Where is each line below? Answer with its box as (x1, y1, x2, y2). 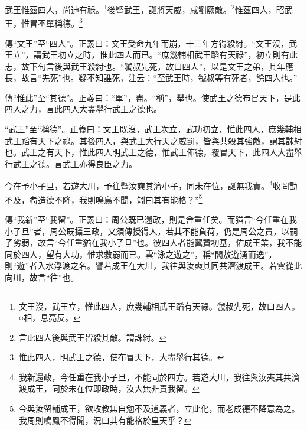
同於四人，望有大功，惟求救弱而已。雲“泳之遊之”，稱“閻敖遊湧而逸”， (5, 247, 277, 260)
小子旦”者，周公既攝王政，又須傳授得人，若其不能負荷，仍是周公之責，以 (5, 224, 290, 237)
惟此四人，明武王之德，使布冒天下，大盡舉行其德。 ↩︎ (18, 351, 224, 363)
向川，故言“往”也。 (5, 271, 79, 283)
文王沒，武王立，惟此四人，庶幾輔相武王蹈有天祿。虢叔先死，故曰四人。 (18, 299, 300, 312)
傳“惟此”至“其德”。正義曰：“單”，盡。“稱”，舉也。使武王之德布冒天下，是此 (5, 91, 301, 103)
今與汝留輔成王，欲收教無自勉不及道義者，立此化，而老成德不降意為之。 (18, 402, 300, 415)
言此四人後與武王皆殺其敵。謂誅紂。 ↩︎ (18, 331, 166, 343)
